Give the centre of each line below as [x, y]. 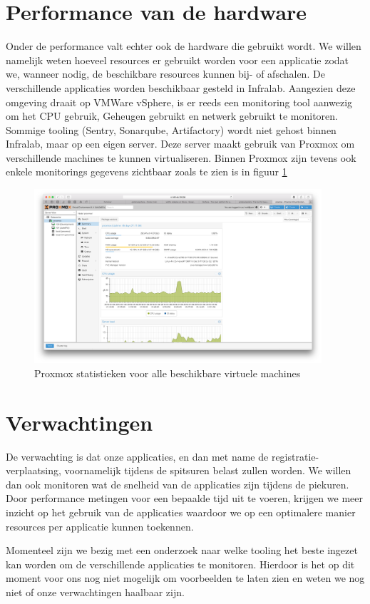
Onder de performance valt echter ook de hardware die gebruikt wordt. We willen [184, 46]
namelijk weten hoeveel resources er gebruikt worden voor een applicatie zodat [178, 60]
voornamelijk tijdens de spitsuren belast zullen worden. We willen [208, 470]
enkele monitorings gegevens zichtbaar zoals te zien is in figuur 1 [147, 172]
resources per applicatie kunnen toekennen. [100, 526]
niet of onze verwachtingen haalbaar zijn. [95, 592]
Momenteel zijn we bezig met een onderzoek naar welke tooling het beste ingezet [182, 550]
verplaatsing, [34, 470]
